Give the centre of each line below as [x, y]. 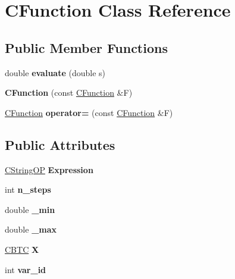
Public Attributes [60, 144]
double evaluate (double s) [55, 72]
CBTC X [22, 249]
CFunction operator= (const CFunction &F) [89, 112]
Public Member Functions [86, 47]
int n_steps [28, 189]
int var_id [26, 269]
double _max [31, 229]
